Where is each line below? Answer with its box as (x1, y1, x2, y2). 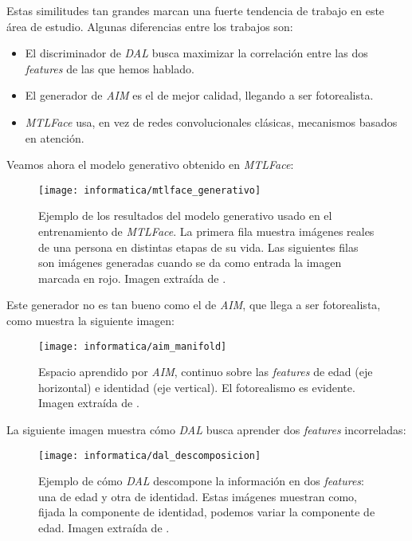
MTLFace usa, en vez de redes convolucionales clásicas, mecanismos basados (25, 113, 398, 130)
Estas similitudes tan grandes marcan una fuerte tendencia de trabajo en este (6, 2, 385, 18)
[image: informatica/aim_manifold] (38, 340, 227, 352)
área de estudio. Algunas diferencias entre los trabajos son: (6, 18, 293, 34)
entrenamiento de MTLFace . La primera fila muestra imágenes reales (38, 223, 375, 239)
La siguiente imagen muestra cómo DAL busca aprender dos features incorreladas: (6, 421, 406, 437)
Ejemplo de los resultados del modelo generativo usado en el (38, 207, 332, 224)
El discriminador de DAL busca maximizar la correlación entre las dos (25, 45, 368, 61)
